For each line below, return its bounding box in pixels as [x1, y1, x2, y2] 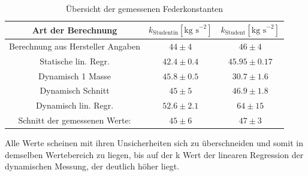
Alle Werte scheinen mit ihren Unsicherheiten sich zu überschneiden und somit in [5, 137, 303, 149]
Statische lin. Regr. [40, 54, 110, 67]
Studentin [153, 30, 179, 36]
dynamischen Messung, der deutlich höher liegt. [5, 160, 180, 172]
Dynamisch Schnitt [40, 84, 110, 97]
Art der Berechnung [32, 23, 117, 36]
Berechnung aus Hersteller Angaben [9, 39, 141, 52]
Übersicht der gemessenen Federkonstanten [65, 2, 224, 14]
